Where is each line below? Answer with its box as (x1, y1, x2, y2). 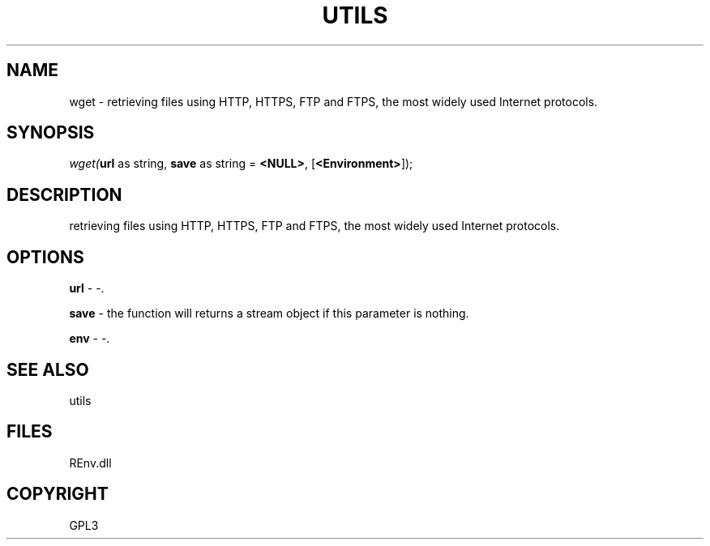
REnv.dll (69, 455, 112, 470)
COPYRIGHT (6, 484, 109, 505)
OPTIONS (6, 246, 84, 267)
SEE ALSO (6, 359, 89, 380)
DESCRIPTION (6, 184, 122, 205)
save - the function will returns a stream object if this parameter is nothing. (69, 306, 469, 321)
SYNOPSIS (6, 122, 95, 143)
